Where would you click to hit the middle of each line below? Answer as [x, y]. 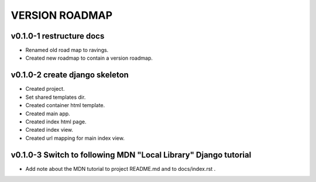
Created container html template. [65, 105]
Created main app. [48, 114]
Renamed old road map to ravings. [67, 50]
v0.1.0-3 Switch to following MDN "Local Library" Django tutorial [131, 155]
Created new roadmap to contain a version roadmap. [89, 58]
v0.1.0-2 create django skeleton [70, 75]
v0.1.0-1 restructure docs [58, 36]
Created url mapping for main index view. [75, 138]
